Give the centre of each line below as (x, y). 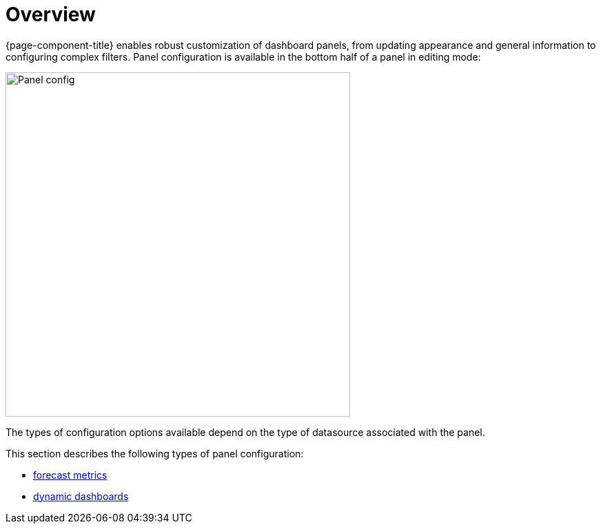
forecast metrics (70, 475)
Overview (51, 14)
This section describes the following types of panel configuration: (155, 453)
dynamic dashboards (81, 496)
